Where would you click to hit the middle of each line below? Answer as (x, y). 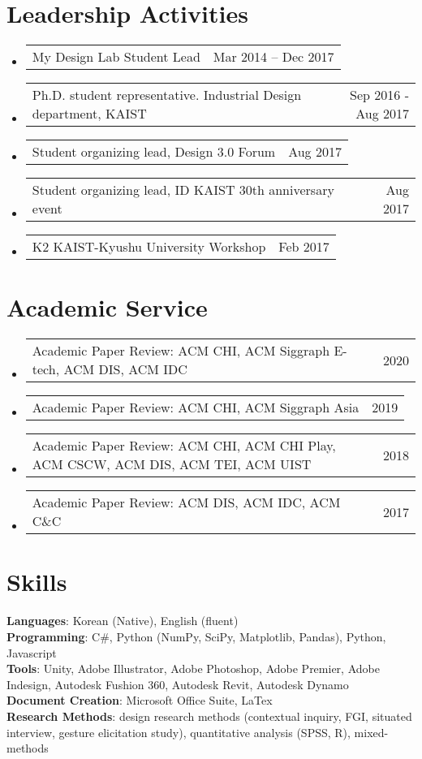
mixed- (371, 732)
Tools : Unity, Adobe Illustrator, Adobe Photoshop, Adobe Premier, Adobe (193, 668)
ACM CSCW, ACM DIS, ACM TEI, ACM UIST (172, 464)
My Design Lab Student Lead (116, 57)
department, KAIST (89, 114)
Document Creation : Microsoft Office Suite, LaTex (140, 700)
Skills (37, 582)
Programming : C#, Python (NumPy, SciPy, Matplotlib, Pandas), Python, (196, 636)
